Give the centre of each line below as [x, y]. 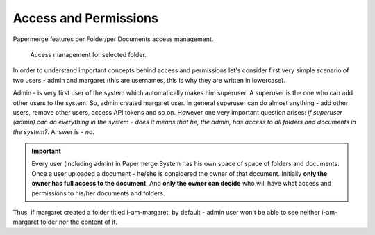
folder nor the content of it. [79, 222]
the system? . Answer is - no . [54, 131]
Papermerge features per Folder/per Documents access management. [113, 39]
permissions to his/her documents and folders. [98, 193]
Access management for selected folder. [89, 54]
